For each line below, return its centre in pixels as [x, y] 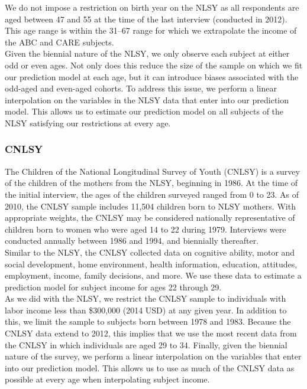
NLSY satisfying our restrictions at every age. [88, 122]
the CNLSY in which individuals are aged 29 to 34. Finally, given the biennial [146, 344]
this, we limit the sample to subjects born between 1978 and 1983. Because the [148, 321]
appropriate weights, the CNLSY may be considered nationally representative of [150, 218]
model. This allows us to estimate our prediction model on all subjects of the [144, 111]
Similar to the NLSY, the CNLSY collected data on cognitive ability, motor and [150, 252]
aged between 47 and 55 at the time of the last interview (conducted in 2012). [146, 19]
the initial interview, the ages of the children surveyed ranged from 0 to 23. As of [152, 194]
